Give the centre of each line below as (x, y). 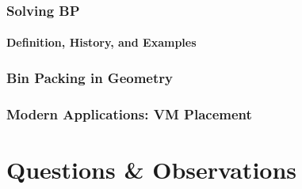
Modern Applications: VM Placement (129, 113)
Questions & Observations (152, 169)
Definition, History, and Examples (101, 42)
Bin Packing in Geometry (90, 77)
